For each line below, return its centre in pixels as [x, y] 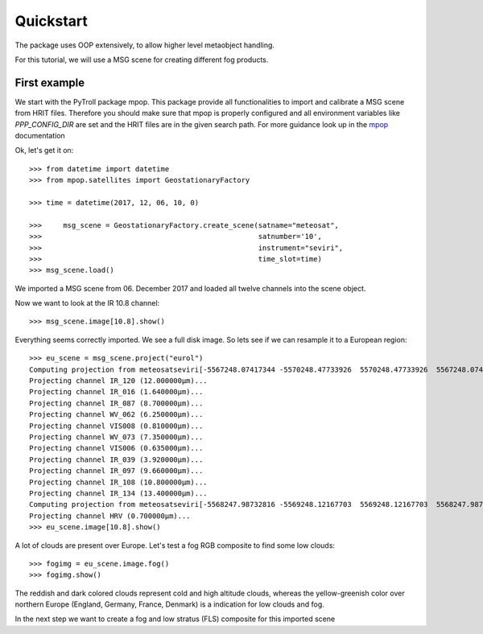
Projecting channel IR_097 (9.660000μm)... [116, 471]
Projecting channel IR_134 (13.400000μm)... [119, 493]
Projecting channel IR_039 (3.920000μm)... [116, 459]
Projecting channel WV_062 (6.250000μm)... [116, 415]
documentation [40, 136]
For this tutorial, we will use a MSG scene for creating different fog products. [142, 60]
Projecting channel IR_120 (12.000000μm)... [119, 381]
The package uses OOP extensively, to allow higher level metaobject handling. [145, 45]
